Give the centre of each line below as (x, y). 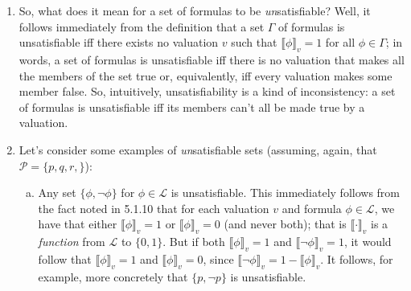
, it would (368, 242)
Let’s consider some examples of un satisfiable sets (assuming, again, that (198, 149)
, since (218, 258)
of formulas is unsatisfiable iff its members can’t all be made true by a (192, 107)
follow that (65, 258)
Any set (57, 193)
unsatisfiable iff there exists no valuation (119, 42)
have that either (78, 224)
